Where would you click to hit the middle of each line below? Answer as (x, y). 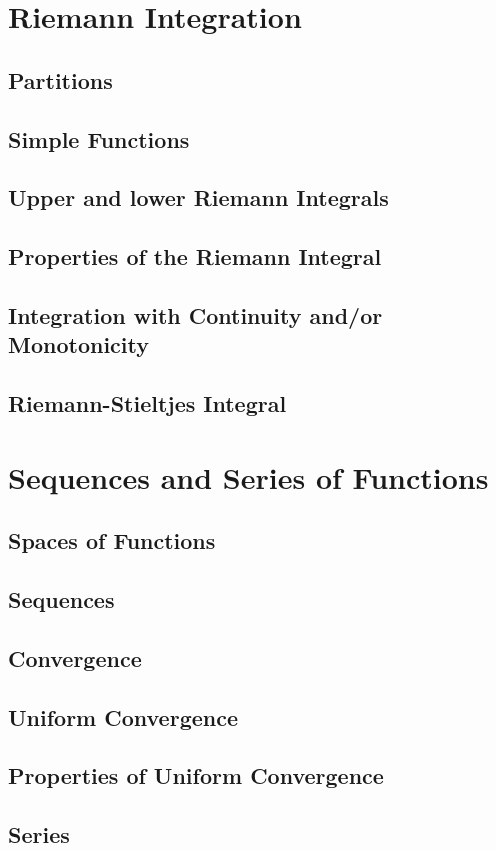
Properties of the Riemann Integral (195, 256)
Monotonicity (78, 344)
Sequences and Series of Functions (248, 476)
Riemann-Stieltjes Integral (147, 403)
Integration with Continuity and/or (195, 314)
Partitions (60, 79)
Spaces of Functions (112, 540)
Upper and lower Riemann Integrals (198, 197)
